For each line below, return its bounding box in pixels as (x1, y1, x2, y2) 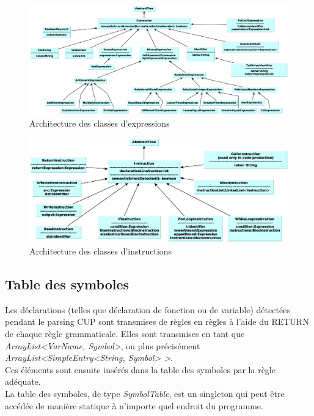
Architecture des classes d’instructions (29, 245, 172, 258)
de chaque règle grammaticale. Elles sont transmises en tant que (5, 327, 245, 340)
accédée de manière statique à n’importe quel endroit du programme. (5, 399, 263, 412)
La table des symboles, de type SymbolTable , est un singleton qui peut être (5, 387, 285, 400)
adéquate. (5, 375, 41, 388)
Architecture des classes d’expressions (29, 116, 170, 129)
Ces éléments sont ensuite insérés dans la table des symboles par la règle (5, 363, 276, 376)
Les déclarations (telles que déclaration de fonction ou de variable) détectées (5, 303, 290, 316)
